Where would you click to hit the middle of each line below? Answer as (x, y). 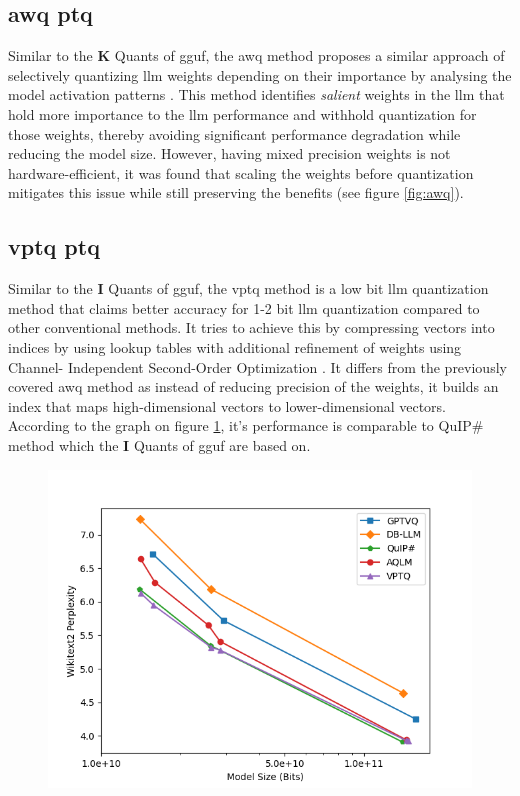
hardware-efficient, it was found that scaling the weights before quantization (241, 172)
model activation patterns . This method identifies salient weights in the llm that (256, 94)
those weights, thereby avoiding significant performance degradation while (234, 133)
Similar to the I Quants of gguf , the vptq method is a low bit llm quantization (248, 288)
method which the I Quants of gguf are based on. (159, 444)
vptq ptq (54, 246)
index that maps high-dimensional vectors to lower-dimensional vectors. (227, 405)
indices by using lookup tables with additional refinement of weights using (235, 346)
